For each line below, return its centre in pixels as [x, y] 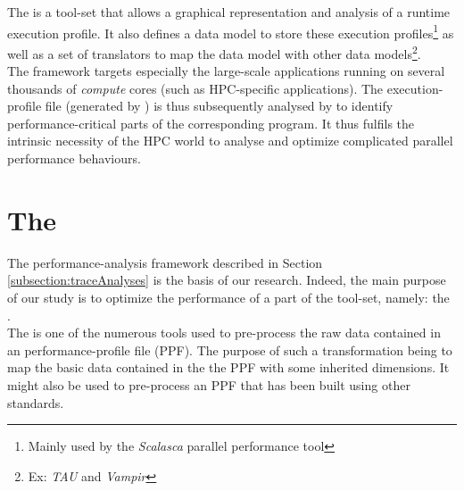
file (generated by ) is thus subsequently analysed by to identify [219, 106]
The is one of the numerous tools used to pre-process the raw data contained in [224, 333]
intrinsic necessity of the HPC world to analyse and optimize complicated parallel [230, 141]
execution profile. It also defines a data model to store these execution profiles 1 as [231, 31]
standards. [36, 402]
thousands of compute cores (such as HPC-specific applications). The [195, 88]
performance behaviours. [74, 158]
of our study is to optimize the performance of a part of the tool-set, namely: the [228, 297]
